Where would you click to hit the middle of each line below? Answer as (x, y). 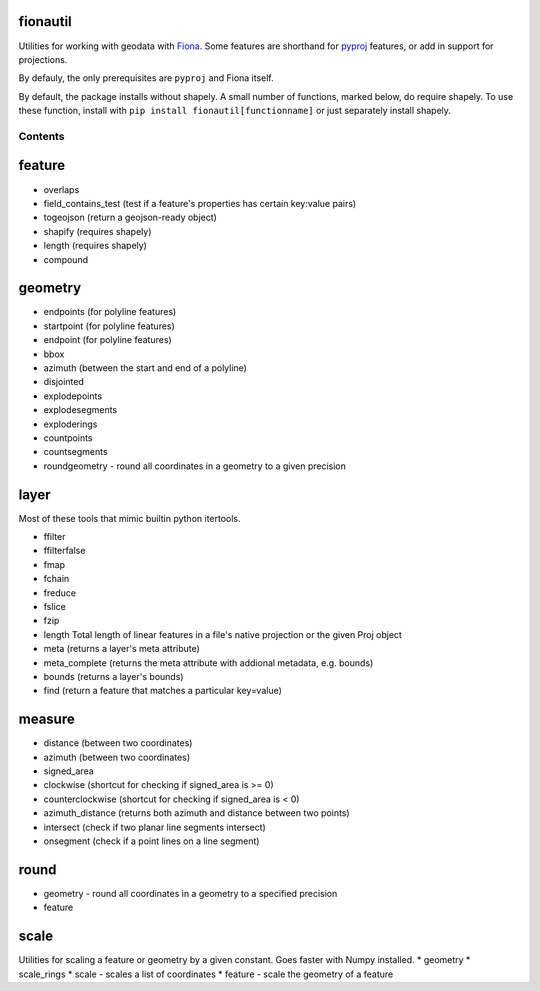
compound (66, 259)
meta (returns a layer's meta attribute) (121, 649)
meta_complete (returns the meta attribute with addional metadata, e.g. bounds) (208, 662)
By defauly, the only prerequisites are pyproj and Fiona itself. (146, 78)
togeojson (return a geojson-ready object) (130, 217)
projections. (43, 59)
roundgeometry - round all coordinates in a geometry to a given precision (195, 466)
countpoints (68, 437)
